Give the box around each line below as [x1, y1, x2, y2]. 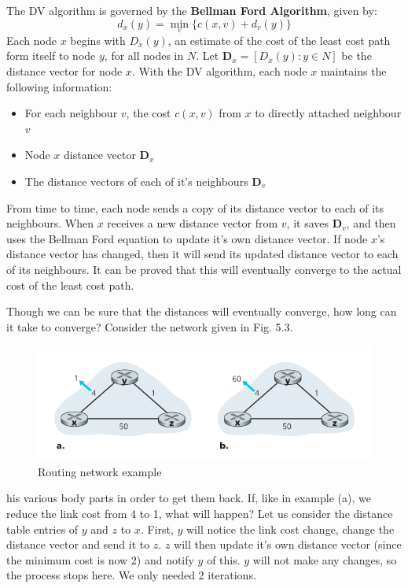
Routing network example [38, 463, 162, 479]
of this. [207, 551, 241, 568]
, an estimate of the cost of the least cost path [167, 31, 391, 48]
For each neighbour [24, 105, 118, 121]
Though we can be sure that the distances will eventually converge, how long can [6, 303, 397, 320]
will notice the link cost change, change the [186, 520, 395, 537]
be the [341, 47, 372, 64]
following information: [6, 78, 112, 94]
